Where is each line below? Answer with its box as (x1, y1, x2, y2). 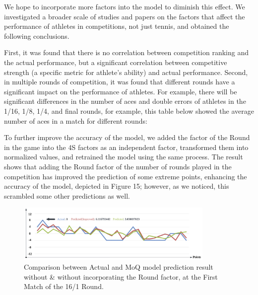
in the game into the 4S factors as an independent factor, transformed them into (4, 142, 249, 152)
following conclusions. (4, 30, 69, 41)
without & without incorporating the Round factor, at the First (24, 271, 218, 282)
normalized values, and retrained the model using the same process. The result (4, 151, 243, 162)
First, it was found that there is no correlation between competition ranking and (4, 47, 249, 58)
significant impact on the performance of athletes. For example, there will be (4, 86, 237, 96)
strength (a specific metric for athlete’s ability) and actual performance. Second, (4, 67, 248, 77)
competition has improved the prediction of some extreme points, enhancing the (4, 171, 247, 181)
